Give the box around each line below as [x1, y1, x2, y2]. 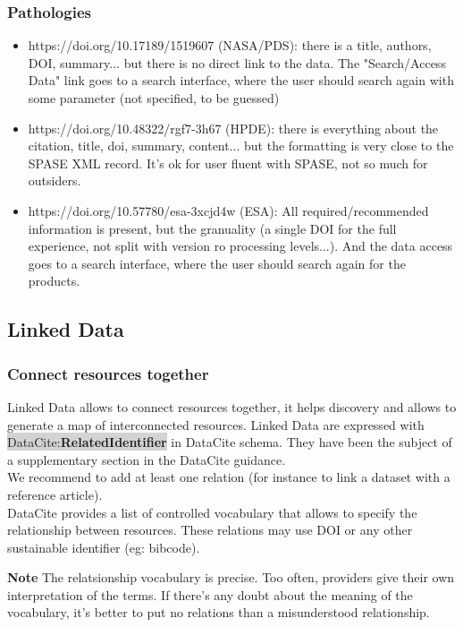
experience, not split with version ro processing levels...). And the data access [28, 236, 453, 255]
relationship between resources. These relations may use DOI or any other [7, 520, 413, 539]
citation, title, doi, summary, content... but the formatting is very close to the [28, 136, 454, 155]
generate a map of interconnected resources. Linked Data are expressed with [7, 415, 425, 434]
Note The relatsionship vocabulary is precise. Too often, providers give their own [7, 568, 455, 587]
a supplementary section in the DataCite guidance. [7, 450, 286, 468]
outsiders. [28, 171, 81, 190]
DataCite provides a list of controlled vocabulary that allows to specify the [7, 502, 417, 521]
